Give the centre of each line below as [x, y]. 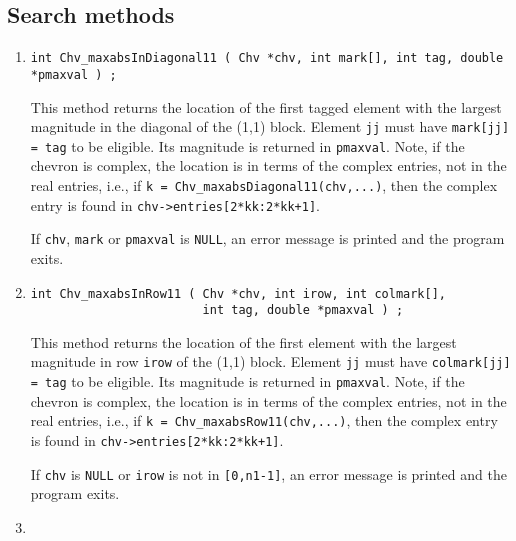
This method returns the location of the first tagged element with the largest [266, 106]
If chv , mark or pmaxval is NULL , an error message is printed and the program [267, 238]
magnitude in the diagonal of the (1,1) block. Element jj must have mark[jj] [270, 126]
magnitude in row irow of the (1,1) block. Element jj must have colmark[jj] [270, 361]
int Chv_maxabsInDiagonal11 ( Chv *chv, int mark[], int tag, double [267, 58]
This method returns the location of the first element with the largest [243, 341]
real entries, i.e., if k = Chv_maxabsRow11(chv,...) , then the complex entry [264, 420]
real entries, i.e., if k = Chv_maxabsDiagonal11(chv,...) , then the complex [264, 185]
